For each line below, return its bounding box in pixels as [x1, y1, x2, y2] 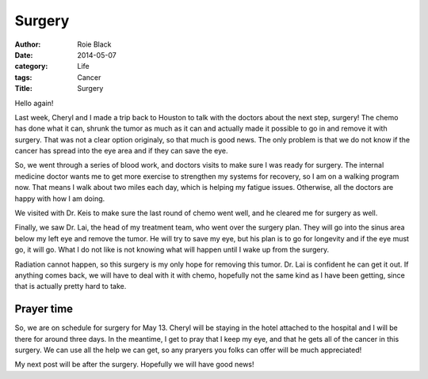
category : [14, 62, 48, 71]
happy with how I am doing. [14, 194, 105, 203]
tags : [14, 72, 32, 82]
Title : [14, 84, 33, 93]
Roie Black [77, 40, 112, 49]
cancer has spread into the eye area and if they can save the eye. [14, 146, 229, 156]
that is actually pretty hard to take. [14, 282, 127, 291]
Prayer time [14, 302, 74, 316]
